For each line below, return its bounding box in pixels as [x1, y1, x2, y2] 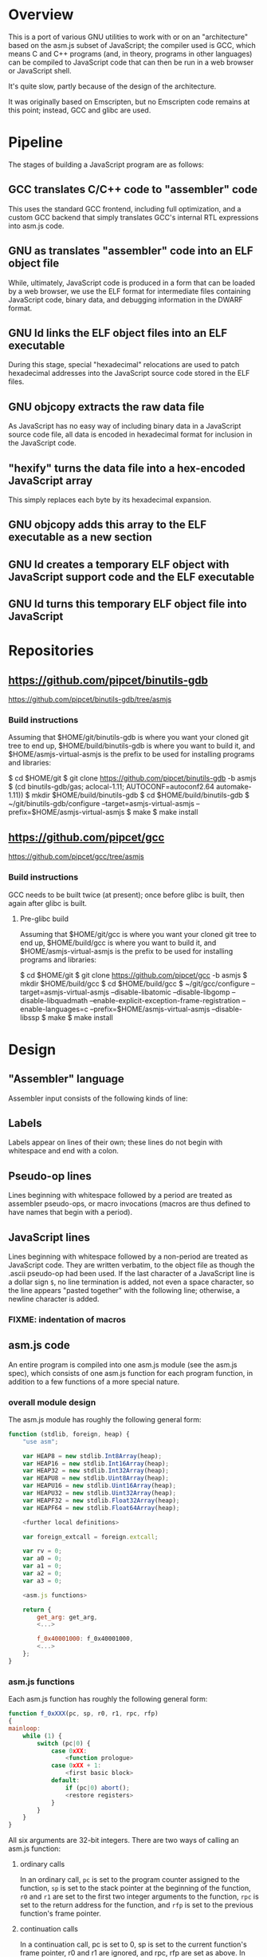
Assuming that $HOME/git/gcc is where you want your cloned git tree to [19, 929, 257, 939]
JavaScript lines [8, 1231, 90, 1244]
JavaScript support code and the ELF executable [8, 570, 255, 583]
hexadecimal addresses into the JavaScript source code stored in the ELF [8, 369, 250, 378]
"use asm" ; [22, 1437, 59, 1445]
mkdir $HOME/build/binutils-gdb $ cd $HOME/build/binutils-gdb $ [31, 790, 249, 800]
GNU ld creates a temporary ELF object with [8, 557, 230, 571]
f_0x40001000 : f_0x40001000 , [37, 1635, 134, 1643]
